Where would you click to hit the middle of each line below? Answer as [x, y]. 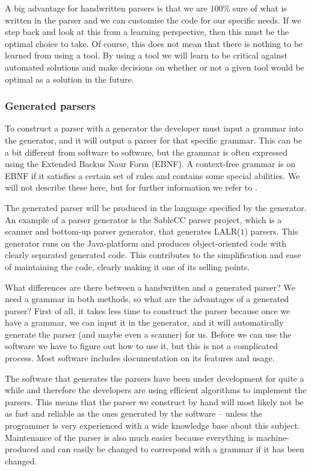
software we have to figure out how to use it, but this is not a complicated [141, 346]
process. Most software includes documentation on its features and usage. [140, 358]
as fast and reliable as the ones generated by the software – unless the [134, 413]
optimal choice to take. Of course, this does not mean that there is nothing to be [154, 43]
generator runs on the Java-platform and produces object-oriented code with [146, 243]
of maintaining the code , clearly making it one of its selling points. [128, 266]
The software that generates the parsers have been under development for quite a [155, 378]
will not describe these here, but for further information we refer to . [131, 187]
